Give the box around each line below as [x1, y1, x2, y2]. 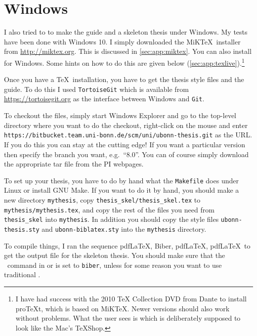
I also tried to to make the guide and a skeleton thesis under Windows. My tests [4, 27, 248, 37]
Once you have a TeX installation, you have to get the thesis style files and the [4, 74, 244, 84]
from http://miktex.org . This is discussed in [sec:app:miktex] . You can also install [4, 46, 252, 56]
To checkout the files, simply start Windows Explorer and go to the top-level [4, 110, 236, 121]
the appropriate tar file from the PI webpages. [4, 159, 144, 169]
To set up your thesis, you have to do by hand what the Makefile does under [4, 175, 239, 185]
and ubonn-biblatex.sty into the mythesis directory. [42, 223, 207, 234]
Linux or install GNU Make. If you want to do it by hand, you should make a [4, 185, 239, 195]
